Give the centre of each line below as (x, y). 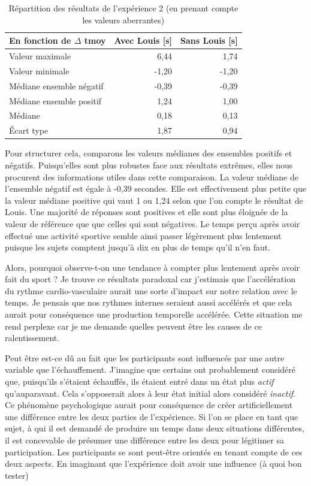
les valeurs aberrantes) (123, 19)
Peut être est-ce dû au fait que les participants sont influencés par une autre (145, 357)
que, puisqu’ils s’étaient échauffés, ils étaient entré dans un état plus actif (139, 381)
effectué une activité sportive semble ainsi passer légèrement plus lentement (143, 235)
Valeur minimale (39, 70)
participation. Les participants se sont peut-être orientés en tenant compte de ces (154, 452)
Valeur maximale (40, 56)
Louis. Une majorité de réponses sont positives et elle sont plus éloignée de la (147, 212)
